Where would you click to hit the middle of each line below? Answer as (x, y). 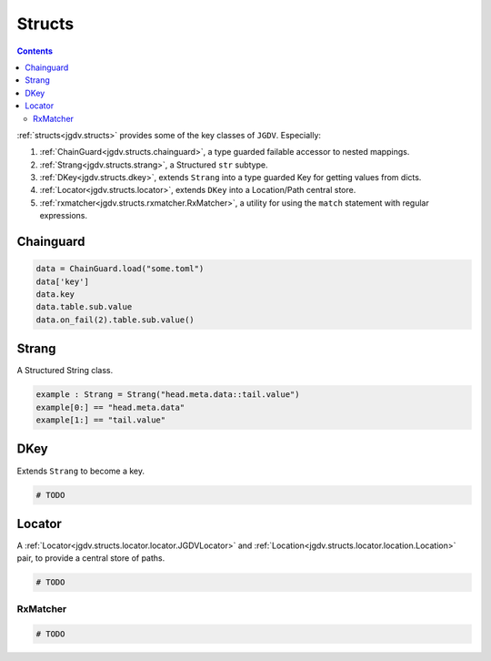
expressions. (64, 216)
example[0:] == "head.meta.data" (110, 407)
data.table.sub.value (84, 307)
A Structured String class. (65, 371)
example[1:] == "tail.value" (101, 420)
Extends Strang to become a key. (81, 471)
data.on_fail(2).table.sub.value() (115, 320)
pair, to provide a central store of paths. (91, 558)
